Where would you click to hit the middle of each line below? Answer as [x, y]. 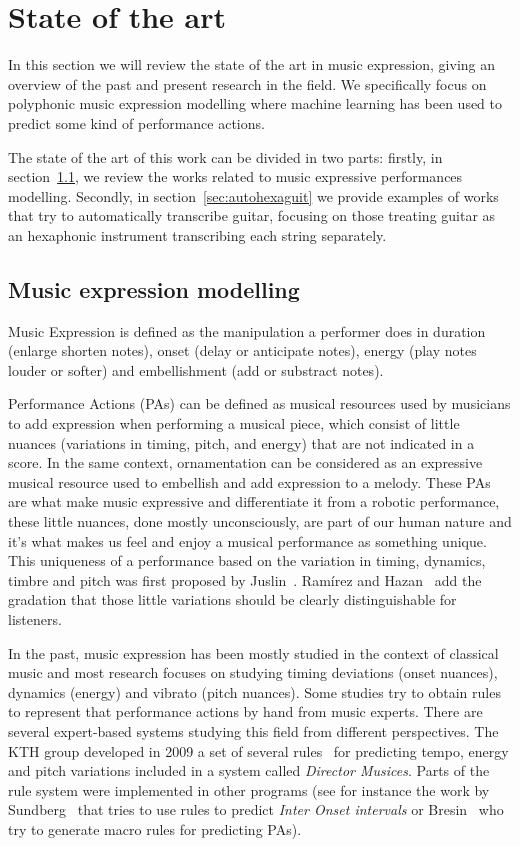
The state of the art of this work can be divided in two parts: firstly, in [225, 156]
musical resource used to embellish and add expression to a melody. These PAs [249, 481]
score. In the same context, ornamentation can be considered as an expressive [245, 462]
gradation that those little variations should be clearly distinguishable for [232, 599]
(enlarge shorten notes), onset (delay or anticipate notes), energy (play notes [242, 350]
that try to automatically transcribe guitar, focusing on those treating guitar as [252, 215]
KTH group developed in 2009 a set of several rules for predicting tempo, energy [258, 750]
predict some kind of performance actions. [136, 122]
